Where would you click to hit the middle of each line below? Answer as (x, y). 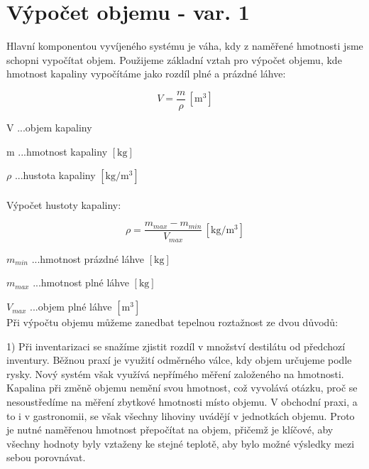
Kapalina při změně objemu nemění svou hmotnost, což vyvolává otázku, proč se (182, 388)
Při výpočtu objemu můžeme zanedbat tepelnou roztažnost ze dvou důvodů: (172, 322)
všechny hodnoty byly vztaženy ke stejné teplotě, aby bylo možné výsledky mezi (181, 443)
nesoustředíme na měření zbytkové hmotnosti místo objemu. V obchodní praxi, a (182, 402)
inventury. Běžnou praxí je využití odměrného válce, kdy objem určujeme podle (179, 360)
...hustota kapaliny (55, 175)
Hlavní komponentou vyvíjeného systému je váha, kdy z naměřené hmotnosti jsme (185, 46)
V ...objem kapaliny (49, 127)
